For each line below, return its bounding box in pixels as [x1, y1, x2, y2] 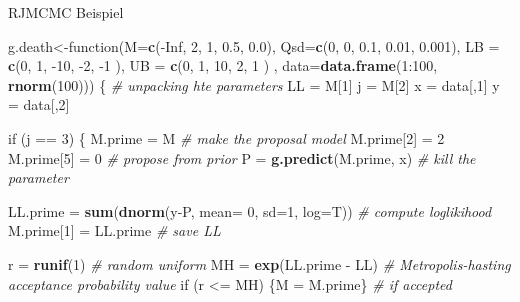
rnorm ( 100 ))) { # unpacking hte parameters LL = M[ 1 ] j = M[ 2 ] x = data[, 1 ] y [8, 74, 500, 95]
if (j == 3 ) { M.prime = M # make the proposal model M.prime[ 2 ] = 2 [8, 127, 445, 148]
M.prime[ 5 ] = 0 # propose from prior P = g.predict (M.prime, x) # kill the [8, 147, 476, 168]
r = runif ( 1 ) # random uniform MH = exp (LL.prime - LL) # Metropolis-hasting [8, 253, 511, 274]
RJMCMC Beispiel [8, 2, 124, 22]
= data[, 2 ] [8, 94, 70, 115]
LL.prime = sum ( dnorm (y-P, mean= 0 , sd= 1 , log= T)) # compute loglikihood [8, 200, 492, 221]
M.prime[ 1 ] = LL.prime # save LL [8, 220, 221, 241]
